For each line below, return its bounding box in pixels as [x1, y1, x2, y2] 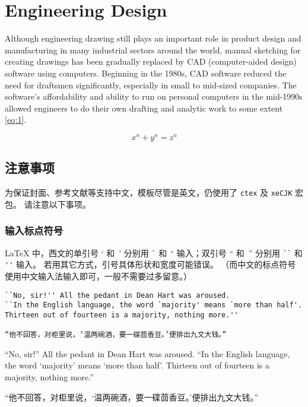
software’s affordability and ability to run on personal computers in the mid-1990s [5, 90, 303, 103]
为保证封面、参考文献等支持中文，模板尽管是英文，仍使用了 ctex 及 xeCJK [5, 186, 293, 199]
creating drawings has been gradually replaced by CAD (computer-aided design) [5, 55, 297, 68]
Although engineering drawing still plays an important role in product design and [5, 32, 301, 44]
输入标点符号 [5, 223, 63, 238]
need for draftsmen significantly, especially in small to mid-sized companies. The [5, 78, 297, 91]
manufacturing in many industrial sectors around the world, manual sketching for [5, 43, 301, 56]
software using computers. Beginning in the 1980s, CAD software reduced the [5, 66, 287, 79]
